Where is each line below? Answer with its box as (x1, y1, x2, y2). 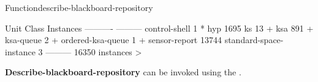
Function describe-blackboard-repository (5, 1, 153, 13)
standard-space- (224, 33, 284, 46)
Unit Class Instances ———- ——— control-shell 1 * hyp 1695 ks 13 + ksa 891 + (5, 21, 314, 34)
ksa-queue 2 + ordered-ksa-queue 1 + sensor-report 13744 (5, 33, 222, 46)
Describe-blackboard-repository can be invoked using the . (5, 66, 241, 78)
